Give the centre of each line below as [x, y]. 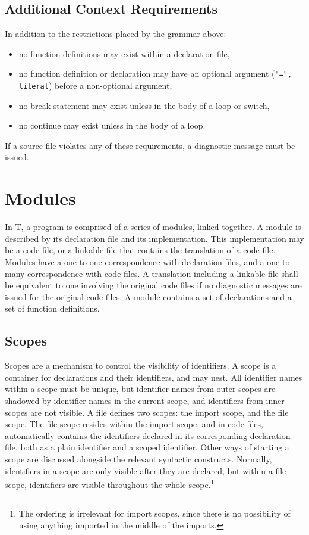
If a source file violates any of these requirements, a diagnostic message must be [150, 145]
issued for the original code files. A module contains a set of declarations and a [148, 296]
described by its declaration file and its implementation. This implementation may [154, 238]
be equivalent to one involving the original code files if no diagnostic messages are [153, 285]
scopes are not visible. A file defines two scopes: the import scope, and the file [147, 412]
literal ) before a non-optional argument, [95, 85]
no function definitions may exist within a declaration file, [124, 53]
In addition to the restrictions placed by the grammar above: [116, 34]
